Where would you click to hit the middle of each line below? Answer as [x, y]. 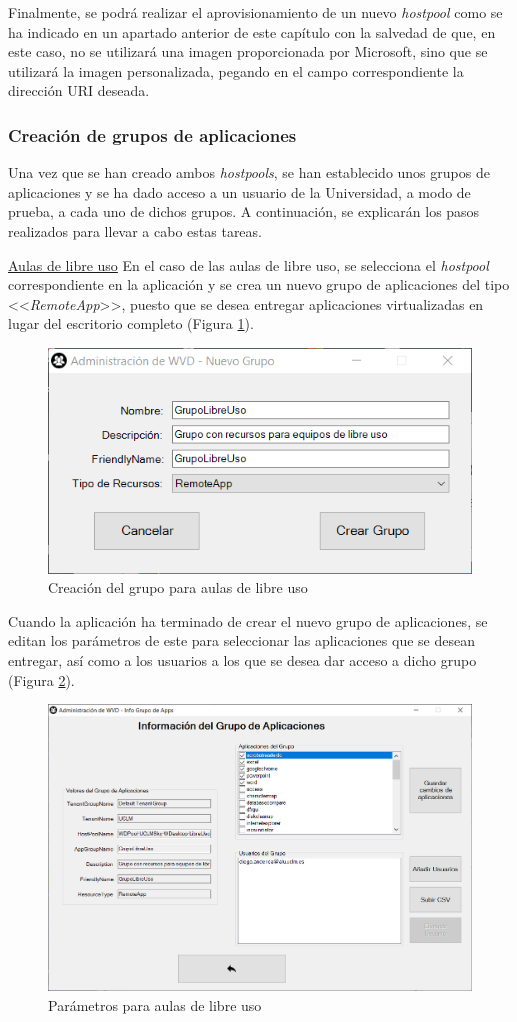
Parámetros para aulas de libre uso [155, 1004]
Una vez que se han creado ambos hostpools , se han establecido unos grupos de [249, 172]
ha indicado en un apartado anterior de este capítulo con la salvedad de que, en [252, 31]
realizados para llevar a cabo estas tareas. [135, 230]
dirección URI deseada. [79, 90]
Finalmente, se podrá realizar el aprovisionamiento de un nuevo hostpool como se [255, 12]
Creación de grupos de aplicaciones [152, 134]
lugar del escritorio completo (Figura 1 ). [131, 323]
